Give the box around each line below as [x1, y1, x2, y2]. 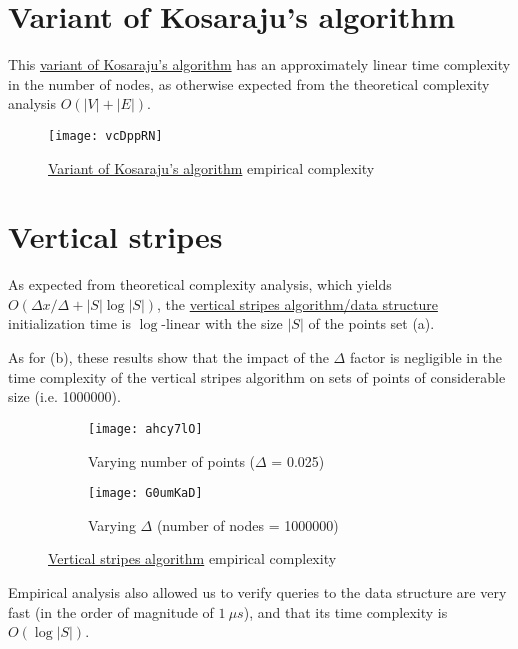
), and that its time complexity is [243, 601, 448, 622]
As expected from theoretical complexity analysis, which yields [8, 274, 392, 295]
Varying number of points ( [88, 450, 256, 471]
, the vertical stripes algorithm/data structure [157, 293, 438, 314]
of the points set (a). [308, 313, 435, 334]
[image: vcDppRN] [48, 128, 163, 143]
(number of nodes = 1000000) [156, 514, 339, 535]
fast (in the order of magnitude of [8, 601, 214, 622]
